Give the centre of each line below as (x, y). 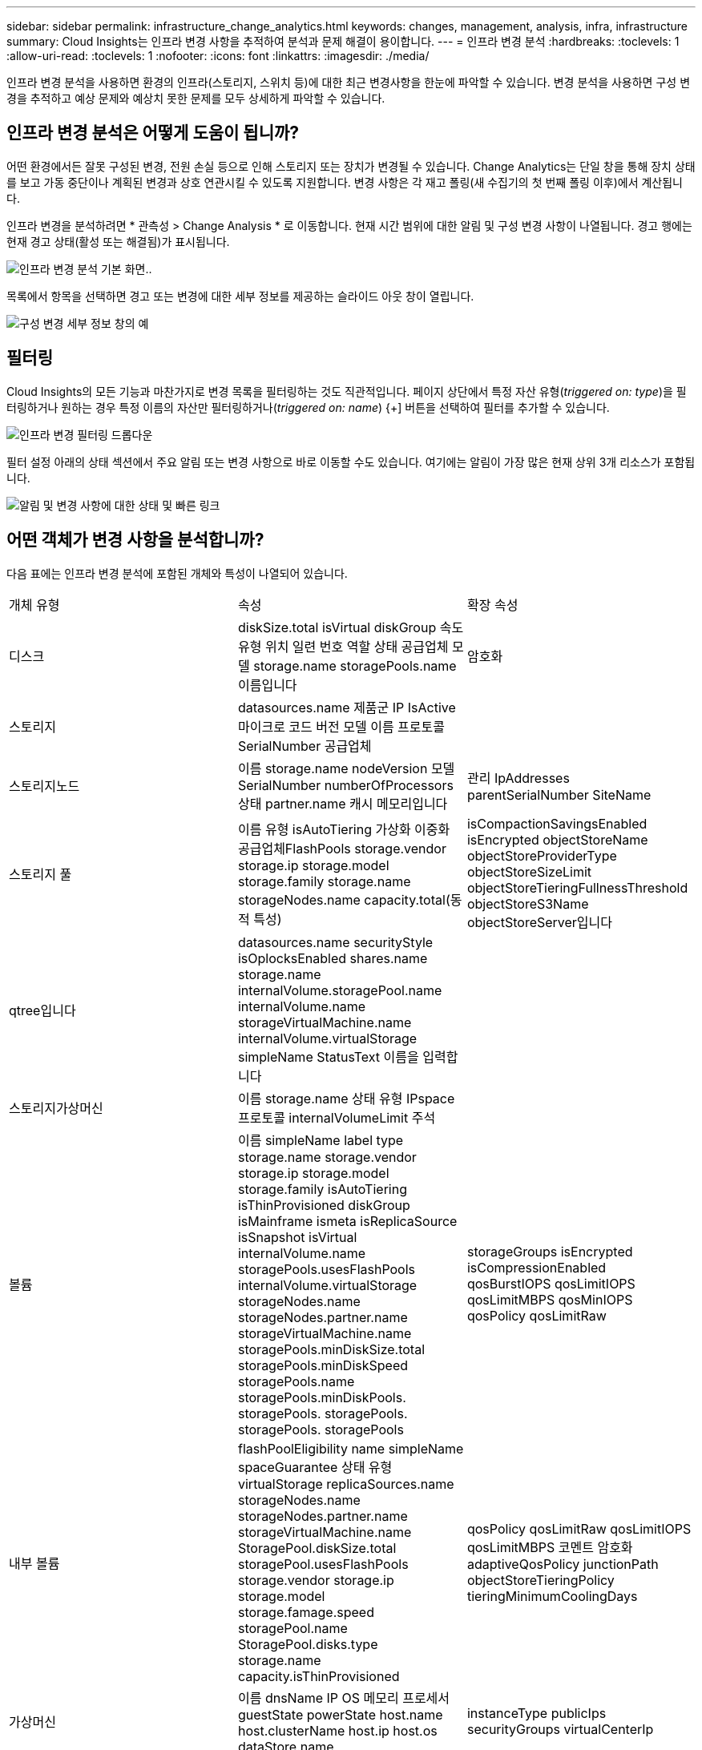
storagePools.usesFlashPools (327, 1269)
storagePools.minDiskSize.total (331, 1349)
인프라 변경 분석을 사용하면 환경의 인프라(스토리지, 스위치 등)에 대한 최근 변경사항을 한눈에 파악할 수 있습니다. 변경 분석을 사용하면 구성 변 (349, 82)
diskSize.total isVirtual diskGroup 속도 (351, 627)
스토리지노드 (44, 786)
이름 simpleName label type (321, 1140)
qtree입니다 (42, 1010)
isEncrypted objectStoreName (557, 839)
